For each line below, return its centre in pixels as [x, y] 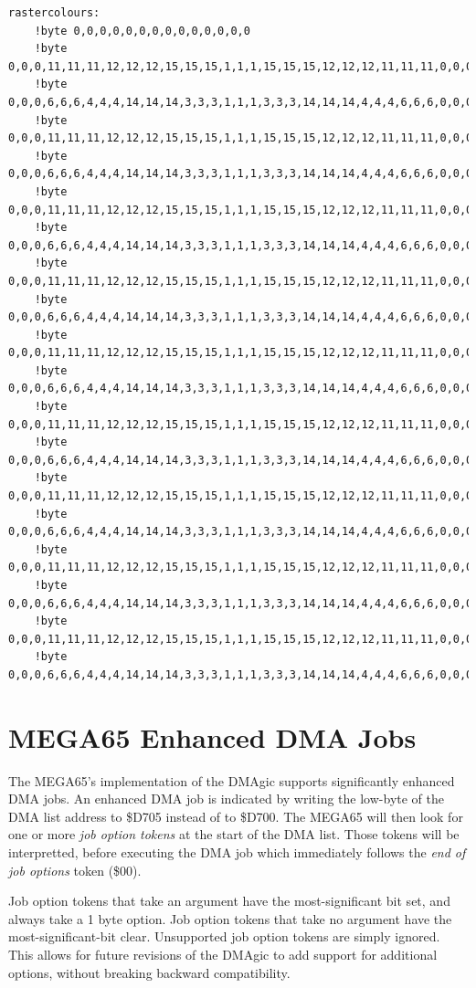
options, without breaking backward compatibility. [149, 972]
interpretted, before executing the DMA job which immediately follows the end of [237, 852]
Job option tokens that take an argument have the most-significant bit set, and [229, 901]
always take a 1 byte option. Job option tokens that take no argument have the [230, 918]
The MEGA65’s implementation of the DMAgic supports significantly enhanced [232, 780]
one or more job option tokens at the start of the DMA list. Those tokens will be [234, 834]
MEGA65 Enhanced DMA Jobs [212, 736]
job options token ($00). [75, 870]
